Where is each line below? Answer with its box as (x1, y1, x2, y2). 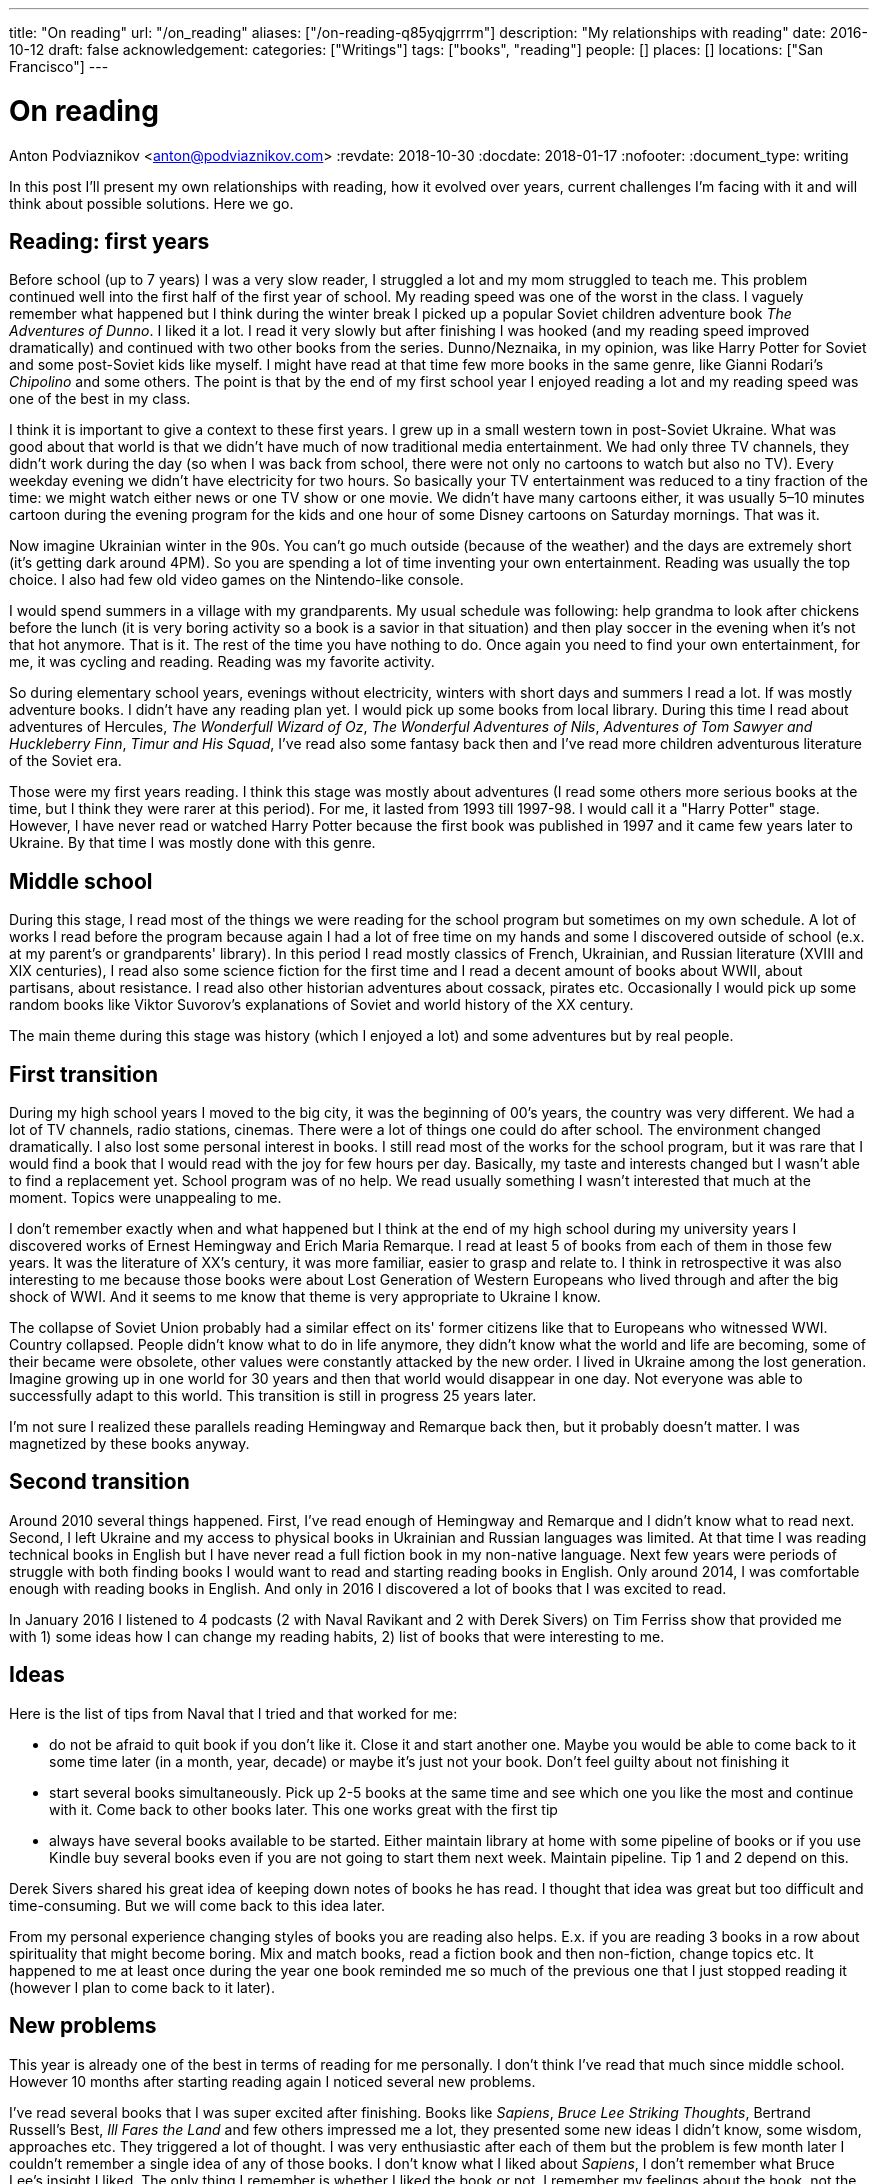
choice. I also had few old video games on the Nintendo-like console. (9, 571, 464, 589)
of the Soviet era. (9, 752, 122, 770)
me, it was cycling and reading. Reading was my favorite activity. (9, 653, 435, 671)
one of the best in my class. (9, 390, 191, 408)
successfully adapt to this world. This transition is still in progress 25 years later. (9, 1387, 537, 1405)
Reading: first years (9, 228, 210, 254)
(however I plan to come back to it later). (9, 1978, 275, 1996)
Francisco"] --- (9, 58, 109, 75)
